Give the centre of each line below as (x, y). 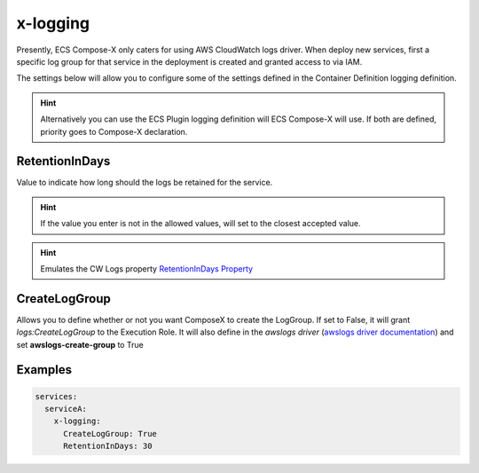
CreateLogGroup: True (110, 434)
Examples (44, 370)
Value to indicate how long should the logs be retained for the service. (145, 183)
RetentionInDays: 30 (108, 446)
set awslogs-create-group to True (80, 344)
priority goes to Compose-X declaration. (114, 131)
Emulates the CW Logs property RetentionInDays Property (146, 268)
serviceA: (66, 409)
